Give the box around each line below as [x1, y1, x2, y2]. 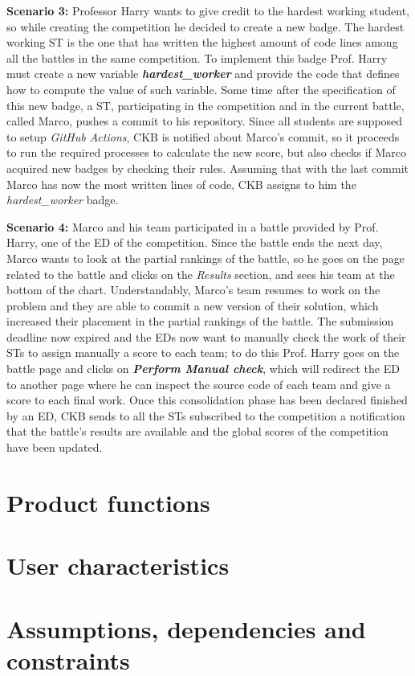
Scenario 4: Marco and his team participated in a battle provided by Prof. [6, 218, 379, 235]
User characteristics [6, 549, 230, 582]
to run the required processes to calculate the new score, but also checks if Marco [6, 144, 407, 161]
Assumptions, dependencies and [6, 612, 366, 645]
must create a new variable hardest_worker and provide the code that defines [6, 65, 400, 82]
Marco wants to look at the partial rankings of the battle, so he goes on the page [6, 249, 405, 266]
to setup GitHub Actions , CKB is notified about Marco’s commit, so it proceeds [6, 128, 400, 145]
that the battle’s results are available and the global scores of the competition [6, 423, 389, 440]
